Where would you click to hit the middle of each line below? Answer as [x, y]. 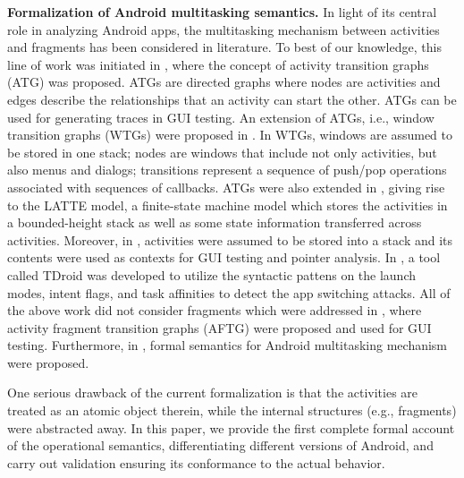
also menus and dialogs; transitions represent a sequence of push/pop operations [227, 170]
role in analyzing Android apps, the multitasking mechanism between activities [224, 29]
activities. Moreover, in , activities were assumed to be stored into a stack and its [230, 239]
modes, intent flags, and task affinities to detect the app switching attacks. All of [229, 292]
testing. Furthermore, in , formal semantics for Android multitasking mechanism [228, 345]
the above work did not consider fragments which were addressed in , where [215, 310]
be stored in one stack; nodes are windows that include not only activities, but [222, 152]
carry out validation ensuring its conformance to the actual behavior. [196, 462]
